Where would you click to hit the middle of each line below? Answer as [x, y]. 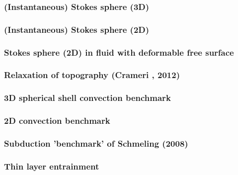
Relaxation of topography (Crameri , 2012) [92, 75]
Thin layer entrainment [52, 166]
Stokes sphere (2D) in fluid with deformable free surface [119, 52]
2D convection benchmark [57, 121]
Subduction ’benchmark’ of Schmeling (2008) [96, 143]
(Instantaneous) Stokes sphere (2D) [77, 29]
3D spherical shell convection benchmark [87, 98]
